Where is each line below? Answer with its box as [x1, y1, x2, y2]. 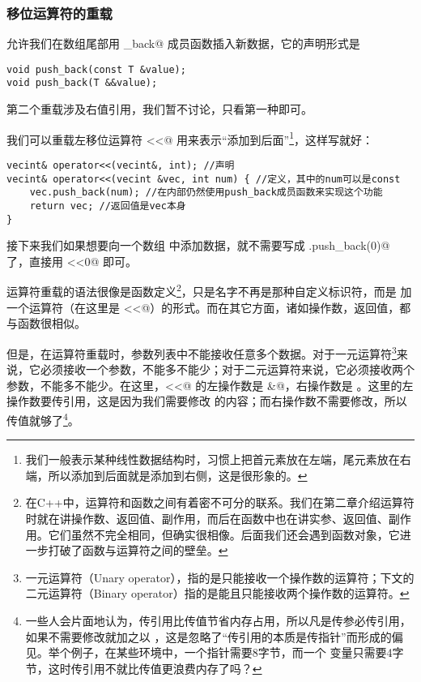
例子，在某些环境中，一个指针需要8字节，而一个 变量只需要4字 [70, 644, 404, 661]
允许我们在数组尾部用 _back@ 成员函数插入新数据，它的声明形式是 [6, 35, 360, 52]
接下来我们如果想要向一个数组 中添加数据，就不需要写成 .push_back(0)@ [6, 237, 390, 254]
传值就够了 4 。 [6, 409, 79, 428]
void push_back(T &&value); [6, 77, 158, 89]
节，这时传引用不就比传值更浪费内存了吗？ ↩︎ [25, 659, 262, 676]
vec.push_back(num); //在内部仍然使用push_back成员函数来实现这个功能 [29, 187, 383, 199]
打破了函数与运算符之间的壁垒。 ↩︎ [48, 542, 228, 559]
